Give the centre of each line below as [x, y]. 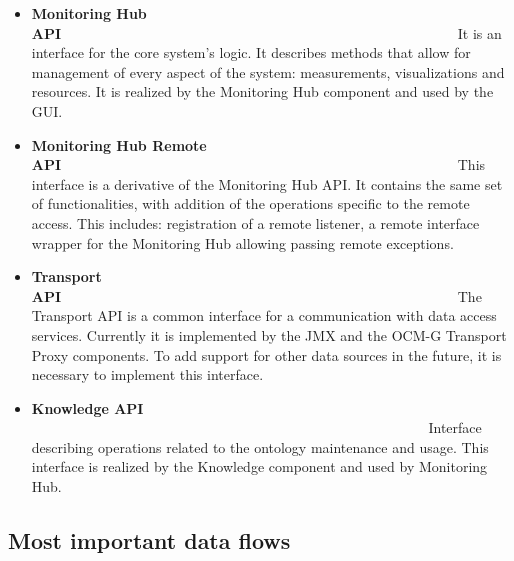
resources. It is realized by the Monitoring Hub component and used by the [262, 91]
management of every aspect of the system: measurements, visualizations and [268, 71]
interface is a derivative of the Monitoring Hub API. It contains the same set [267, 183]
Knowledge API [87, 407]
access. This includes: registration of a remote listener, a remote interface [255, 222]
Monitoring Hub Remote [119, 144]
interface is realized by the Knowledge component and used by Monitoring [259, 466]
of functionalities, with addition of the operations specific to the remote [250, 203]
